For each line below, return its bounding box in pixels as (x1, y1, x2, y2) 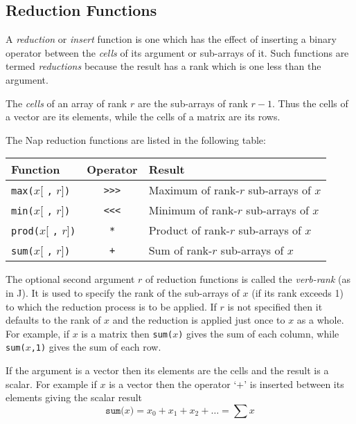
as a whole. (296, 313, 344, 327)
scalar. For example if (6, 376, 97, 391)
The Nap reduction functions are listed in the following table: (6, 132, 266, 147)
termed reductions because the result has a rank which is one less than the (6, 59, 321, 73)
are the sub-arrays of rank (137, 95, 248, 110)
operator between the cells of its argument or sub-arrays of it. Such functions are (6, 45, 349, 59)
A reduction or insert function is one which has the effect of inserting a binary (6, 32, 337, 46)
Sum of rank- (148, 242, 213, 259)
